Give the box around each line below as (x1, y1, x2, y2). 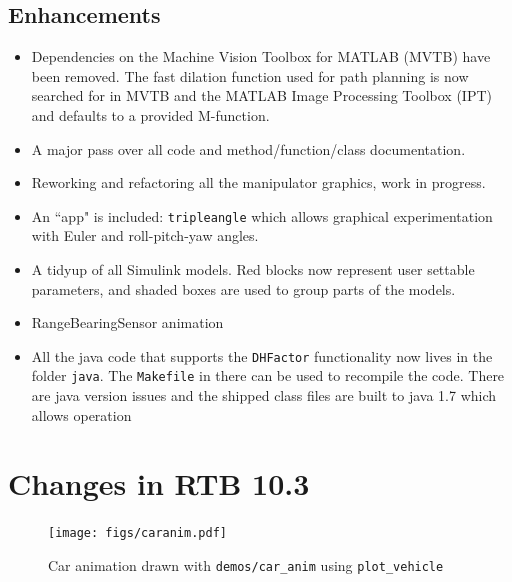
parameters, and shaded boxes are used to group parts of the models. (31, 278, 456, 299)
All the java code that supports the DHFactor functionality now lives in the (31, 345, 493, 366)
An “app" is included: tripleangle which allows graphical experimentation (31, 205, 493, 226)
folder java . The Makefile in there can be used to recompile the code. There (31, 365, 505, 386)
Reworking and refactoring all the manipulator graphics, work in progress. (31, 172, 486, 193)
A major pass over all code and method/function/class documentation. (31, 138, 466, 159)
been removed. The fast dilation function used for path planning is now (31, 65, 469, 86)
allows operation (31, 404, 132, 425)
